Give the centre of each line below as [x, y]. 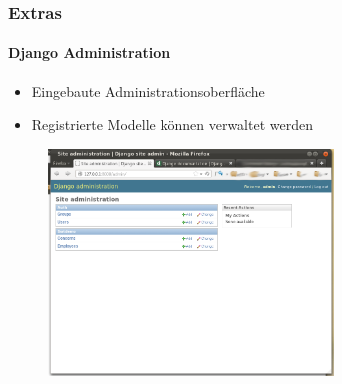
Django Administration [89, 52]
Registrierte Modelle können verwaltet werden [172, 124]
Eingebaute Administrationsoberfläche [148, 90]
